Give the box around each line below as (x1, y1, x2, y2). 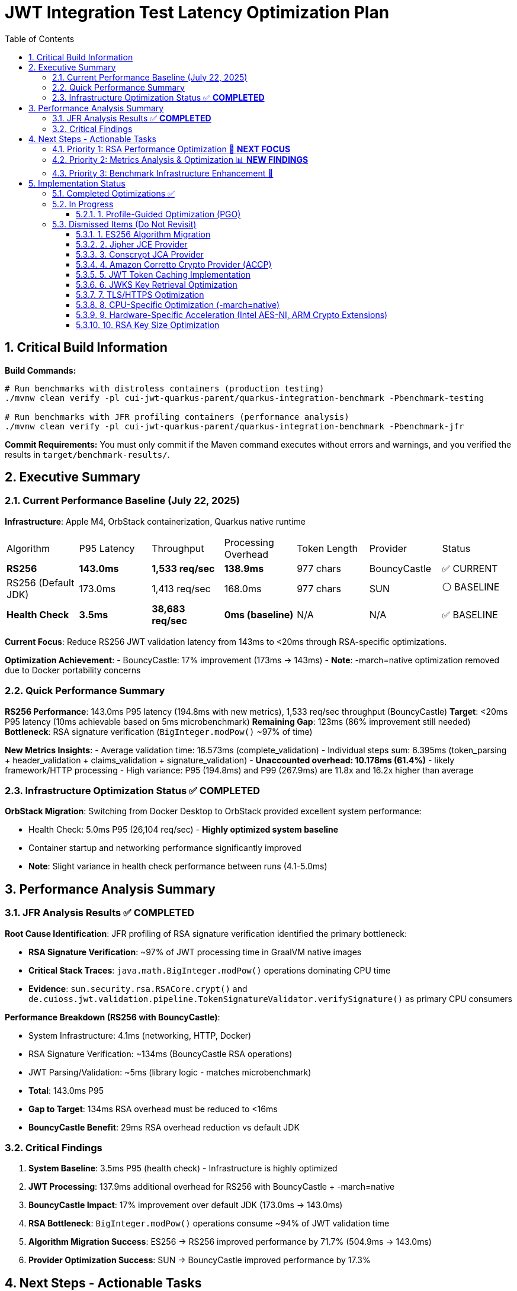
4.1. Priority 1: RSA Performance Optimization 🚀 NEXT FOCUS (52, 143, 291, 154)
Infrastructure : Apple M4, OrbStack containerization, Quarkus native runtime (5, 516, 306, 526)
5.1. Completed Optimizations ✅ (52, 188, 175, 198)
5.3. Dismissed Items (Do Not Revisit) (52, 219, 197, 229)
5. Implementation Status (28, 178, 126, 188)
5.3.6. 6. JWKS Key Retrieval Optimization (76, 279, 237, 290)
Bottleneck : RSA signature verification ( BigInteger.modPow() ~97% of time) (5, 726, 313, 737)
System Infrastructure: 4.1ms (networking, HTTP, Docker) (28, 1030, 252, 1040)
